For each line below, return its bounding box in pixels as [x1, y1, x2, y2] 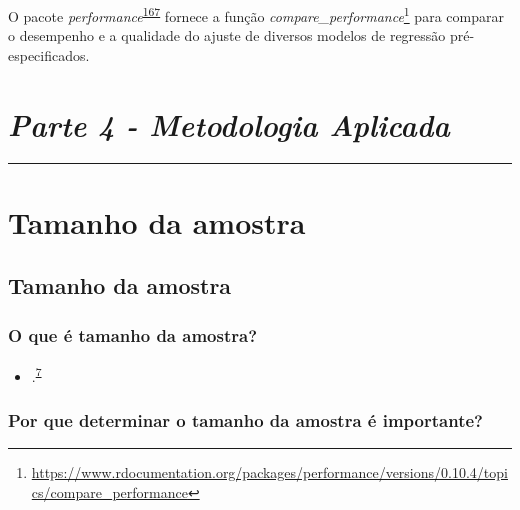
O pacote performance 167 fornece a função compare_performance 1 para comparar [8, 3, 504, 26]
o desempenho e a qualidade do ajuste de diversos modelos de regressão [8, 25, 446, 46]
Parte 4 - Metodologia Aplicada [8, 103, 450, 145]
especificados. [8, 44, 90, 65]
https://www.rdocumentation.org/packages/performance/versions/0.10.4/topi [31, 462, 508, 483]
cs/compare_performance [31, 482, 188, 502]
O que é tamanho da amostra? [8, 322, 258, 347]
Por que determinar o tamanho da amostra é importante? [8, 408, 483, 433]
